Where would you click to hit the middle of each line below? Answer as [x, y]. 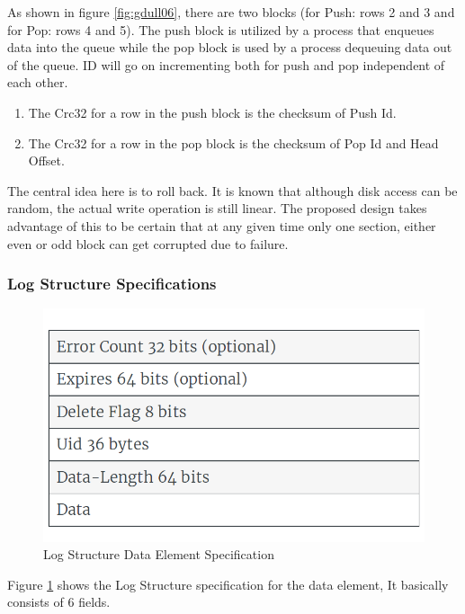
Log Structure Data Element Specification [159, 554]
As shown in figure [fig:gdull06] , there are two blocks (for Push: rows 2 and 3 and [231, 12]
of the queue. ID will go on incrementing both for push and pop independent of [226, 64]
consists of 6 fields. [59, 602]
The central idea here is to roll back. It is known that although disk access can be [232, 190]
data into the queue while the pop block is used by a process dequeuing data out [230, 47]
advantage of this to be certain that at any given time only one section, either [222, 225]
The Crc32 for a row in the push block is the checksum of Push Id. [212, 112]
